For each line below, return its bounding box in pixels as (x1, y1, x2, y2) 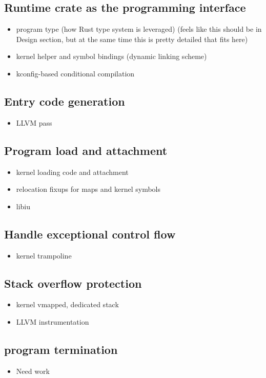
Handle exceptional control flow (4, 226, 176, 242)
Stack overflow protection (4, 275, 142, 291)
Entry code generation (4, 93, 125, 109)
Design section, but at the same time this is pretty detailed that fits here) (16, 33, 248, 44)
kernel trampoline (16, 250, 72, 261)
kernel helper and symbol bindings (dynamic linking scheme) (16, 51, 207, 62)
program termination (4, 341, 118, 357)
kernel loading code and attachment (16, 166, 129, 177)
